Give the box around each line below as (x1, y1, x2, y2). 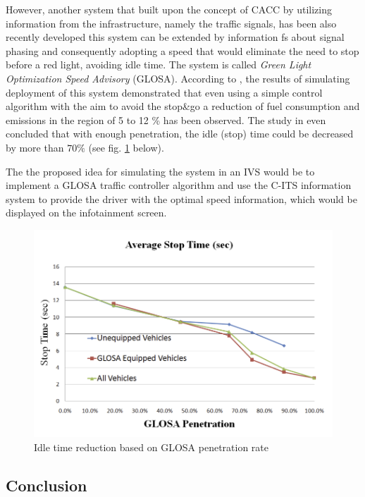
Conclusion (6, 474, 87, 496)
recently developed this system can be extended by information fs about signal (6, 30, 345, 44)
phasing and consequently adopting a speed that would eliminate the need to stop (6, 43, 359, 58)
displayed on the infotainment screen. (6, 205, 167, 220)
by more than (6, 140, 64, 154)
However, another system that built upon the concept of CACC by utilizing (6, 2, 333, 16)
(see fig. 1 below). (88, 140, 164, 154)
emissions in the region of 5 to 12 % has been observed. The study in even (6, 112, 326, 127)
